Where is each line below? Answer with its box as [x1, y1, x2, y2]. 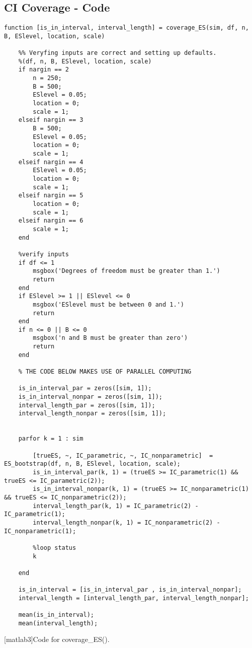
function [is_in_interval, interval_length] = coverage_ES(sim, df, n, [4, 24, 249, 32]
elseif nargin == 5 [18, 192, 83, 199]
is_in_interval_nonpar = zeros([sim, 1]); [18, 393, 162, 401]
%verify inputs [18, 250, 69, 258]
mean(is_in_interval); [18, 611, 94, 619]
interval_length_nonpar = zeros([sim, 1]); [18, 410, 166, 417]
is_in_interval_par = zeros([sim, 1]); [18, 385, 152, 392]
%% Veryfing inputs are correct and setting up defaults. [18, 49, 217, 57]
